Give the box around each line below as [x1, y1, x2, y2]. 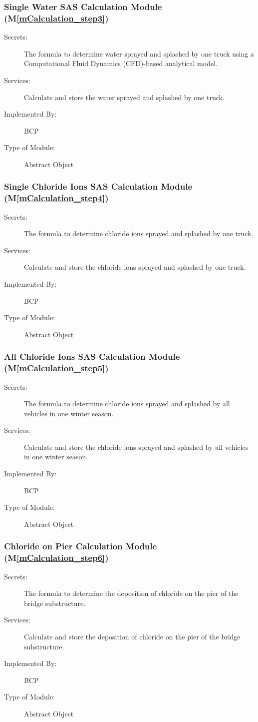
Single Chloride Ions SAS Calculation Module [4, 180, 193, 193]
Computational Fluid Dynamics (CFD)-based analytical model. [24, 58, 218, 69]
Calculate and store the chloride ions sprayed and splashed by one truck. [24, 262, 246, 272]
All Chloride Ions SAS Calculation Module [4, 350, 180, 363]
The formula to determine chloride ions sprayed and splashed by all [24, 398, 230, 409]
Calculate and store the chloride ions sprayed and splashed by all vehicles [24, 441, 249, 452]
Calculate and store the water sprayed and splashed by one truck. [24, 92, 225, 102]
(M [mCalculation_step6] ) [4, 551, 109, 564]
